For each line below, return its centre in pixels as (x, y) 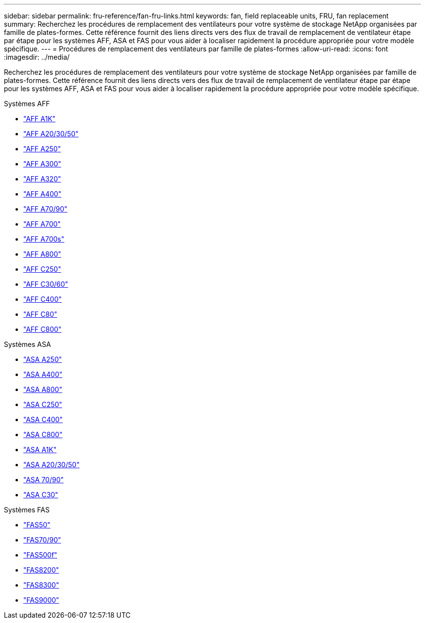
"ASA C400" (43, 419)
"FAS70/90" (42, 540)
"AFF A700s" (44, 239)
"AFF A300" (42, 164)
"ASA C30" (41, 495)
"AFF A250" (42, 149)
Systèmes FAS (27, 510)
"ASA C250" (43, 404)
